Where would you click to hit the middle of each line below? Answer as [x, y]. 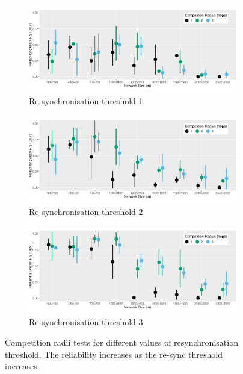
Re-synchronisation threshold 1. [87, 101]
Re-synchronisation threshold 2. [87, 211]
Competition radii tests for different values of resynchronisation [121, 342]
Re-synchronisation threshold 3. [87, 322]
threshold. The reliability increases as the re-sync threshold [114, 354]
